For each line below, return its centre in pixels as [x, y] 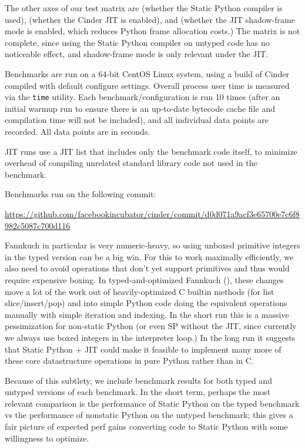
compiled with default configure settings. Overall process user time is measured [147, 85]
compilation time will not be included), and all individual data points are [137, 120]
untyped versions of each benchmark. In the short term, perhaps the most [138, 392]
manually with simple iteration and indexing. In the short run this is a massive [147, 314]
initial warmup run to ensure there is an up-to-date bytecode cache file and [140, 108]
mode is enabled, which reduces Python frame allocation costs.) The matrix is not [152, 31]
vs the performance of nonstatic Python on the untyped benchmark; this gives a [149, 415]
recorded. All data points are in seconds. [78, 131]
